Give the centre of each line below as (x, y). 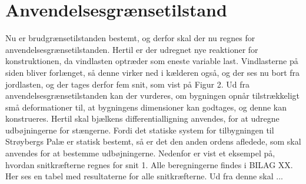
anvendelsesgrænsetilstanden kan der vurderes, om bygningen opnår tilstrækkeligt (153, 96)
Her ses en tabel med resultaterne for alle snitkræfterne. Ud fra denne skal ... (144, 176)
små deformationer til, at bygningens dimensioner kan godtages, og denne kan (146, 107)
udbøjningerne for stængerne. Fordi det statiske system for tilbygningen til (140, 130)
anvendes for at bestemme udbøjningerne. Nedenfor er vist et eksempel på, (140, 153)
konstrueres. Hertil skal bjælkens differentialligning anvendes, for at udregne (142, 118)
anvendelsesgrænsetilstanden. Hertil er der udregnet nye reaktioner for (132, 49)
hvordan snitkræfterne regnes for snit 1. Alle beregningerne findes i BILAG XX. (149, 164)
